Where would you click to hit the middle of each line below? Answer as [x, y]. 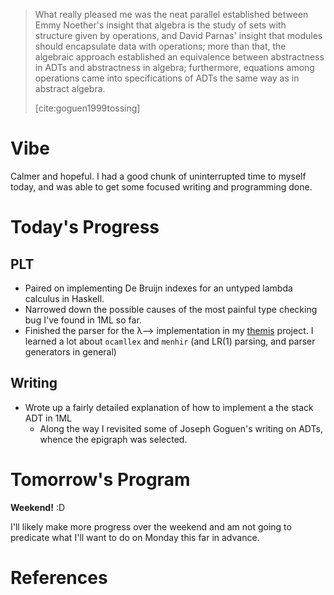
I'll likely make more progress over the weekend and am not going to [151, 526]
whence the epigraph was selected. [113, 439]
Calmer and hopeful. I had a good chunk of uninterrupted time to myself [158, 176]
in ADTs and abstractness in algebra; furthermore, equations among [174, 67]
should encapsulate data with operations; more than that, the [160, 46]
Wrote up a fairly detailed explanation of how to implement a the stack [169, 407]
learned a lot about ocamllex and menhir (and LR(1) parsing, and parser [170, 341]
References [59, 577]
